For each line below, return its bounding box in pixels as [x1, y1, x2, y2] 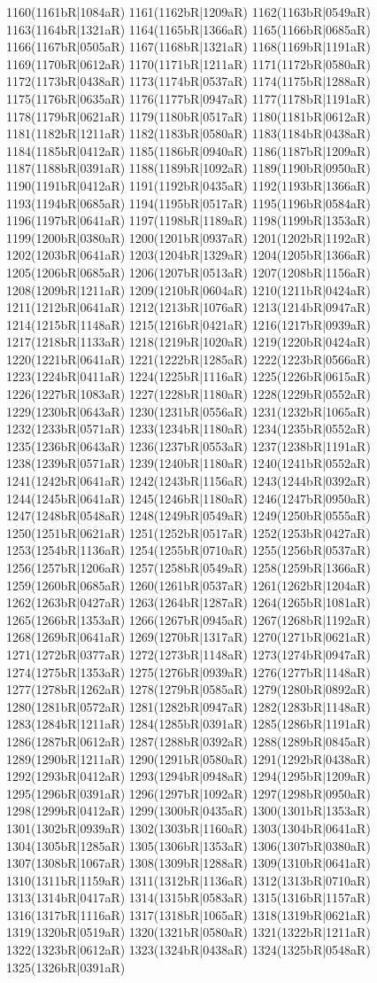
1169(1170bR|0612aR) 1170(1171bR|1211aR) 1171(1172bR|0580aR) [6, 54, 371, 73]
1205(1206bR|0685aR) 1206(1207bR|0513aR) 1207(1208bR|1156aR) [6, 262, 371, 281]
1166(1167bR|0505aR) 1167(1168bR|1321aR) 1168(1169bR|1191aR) [6, 37, 371, 56]
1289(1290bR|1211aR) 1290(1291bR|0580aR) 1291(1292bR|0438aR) [6, 749, 371, 768]
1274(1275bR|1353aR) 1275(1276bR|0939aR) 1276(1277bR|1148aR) [6, 662, 371, 681]
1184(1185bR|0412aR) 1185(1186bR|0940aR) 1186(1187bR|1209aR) [6, 141, 371, 160]
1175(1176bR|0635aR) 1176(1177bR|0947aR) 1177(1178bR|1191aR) [6, 89, 371, 107]
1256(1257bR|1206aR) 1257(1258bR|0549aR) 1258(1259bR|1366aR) [6, 558, 371, 576]
